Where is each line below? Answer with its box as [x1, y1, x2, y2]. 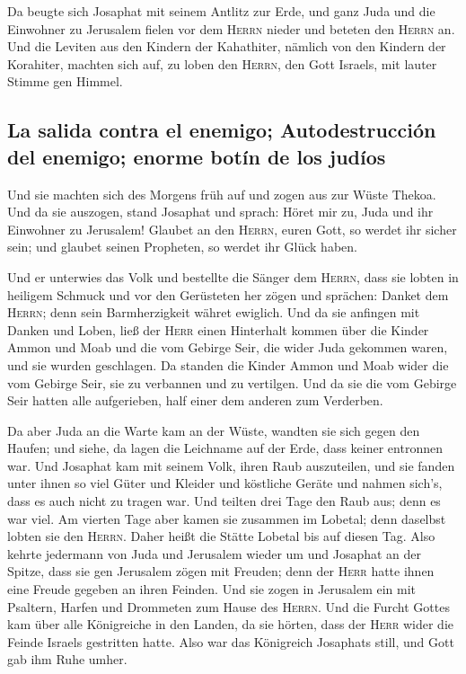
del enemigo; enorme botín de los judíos [7, 142, 386, 170]
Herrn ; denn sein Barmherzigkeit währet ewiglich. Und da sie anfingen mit [7, 303, 420, 322]
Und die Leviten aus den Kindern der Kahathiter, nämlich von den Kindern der [7, 37, 446, 56]
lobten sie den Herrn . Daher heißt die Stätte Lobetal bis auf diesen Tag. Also [7, 527, 435, 545]
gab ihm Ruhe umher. [7, 650, 127, 669]
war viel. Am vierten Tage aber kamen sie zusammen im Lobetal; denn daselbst [7, 509, 446, 528]
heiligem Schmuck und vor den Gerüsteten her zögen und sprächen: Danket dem [7, 285, 449, 304]
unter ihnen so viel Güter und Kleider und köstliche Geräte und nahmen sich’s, [7, 474, 443, 492]
